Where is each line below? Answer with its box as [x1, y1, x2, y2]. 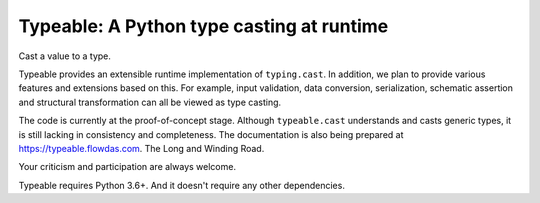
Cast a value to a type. [18, 50, 112, 62]
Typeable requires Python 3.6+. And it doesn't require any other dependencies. [18, 179, 345, 191]
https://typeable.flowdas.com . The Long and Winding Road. [18, 142, 265, 154]
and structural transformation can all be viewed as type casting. [18, 96, 282, 108]
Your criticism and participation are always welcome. [18, 161, 237, 173]
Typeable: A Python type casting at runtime [18, 15, 389, 37]
